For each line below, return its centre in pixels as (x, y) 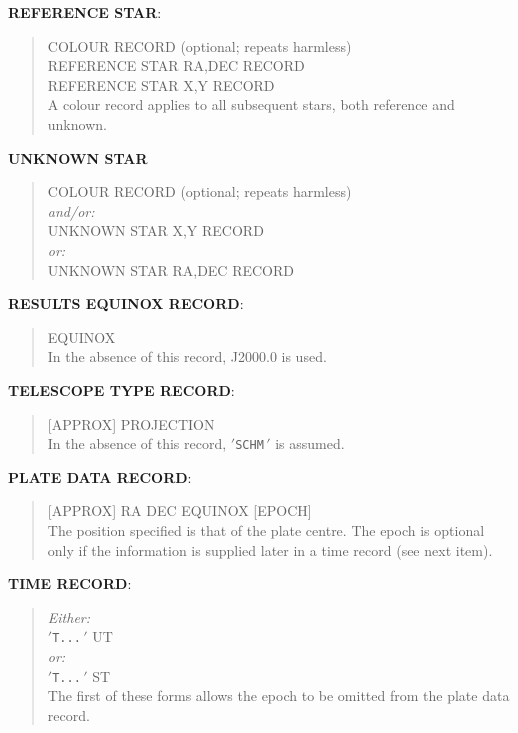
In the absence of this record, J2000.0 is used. (187, 356)
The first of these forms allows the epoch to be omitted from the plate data (278, 695)
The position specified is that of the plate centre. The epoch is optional (266, 529)
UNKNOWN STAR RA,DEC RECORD (170, 269)
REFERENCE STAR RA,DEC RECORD (176, 65)
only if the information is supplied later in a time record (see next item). (270, 549)
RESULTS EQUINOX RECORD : (126, 303)
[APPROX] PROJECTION (131, 423)
